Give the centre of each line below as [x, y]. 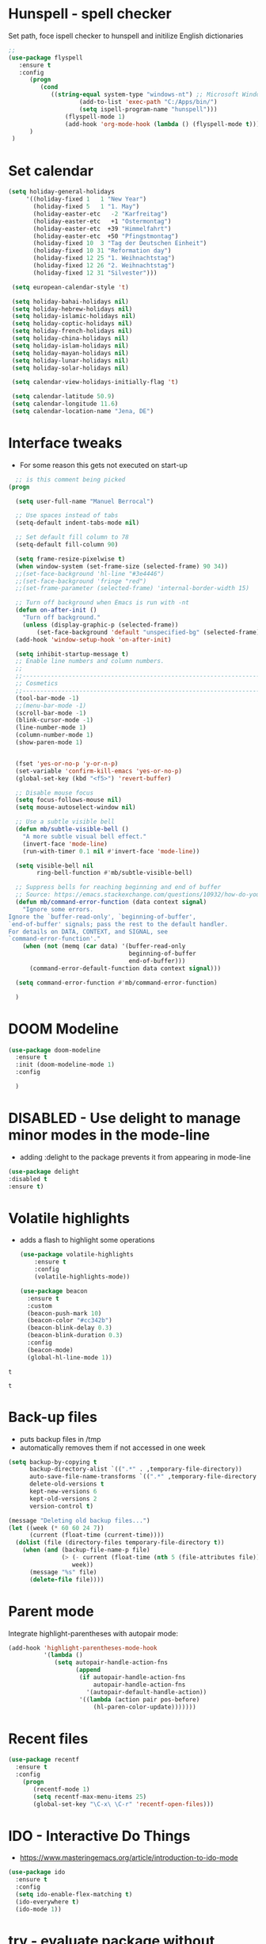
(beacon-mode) [50, 1350]
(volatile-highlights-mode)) [82, 1277]
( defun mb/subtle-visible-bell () [72, 830]
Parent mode [51, 1611]
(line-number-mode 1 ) [51, 728]
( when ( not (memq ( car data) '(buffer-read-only [104, 946]
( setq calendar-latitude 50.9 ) [63, 397]
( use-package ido [37, 1873]
